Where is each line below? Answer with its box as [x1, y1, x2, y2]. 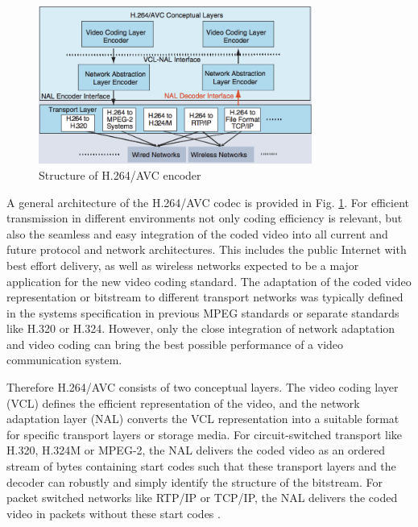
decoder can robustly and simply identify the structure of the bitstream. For [6, 473, 383, 490]
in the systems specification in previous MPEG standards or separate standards [6, 304, 399, 321]
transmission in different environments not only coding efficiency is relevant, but [6, 210, 403, 226]
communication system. [6, 351, 122, 368]
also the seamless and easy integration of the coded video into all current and [6, 225, 388, 242]
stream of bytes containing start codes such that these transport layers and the [6, 458, 396, 475]
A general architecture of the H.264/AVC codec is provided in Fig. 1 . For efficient [6, 193, 409, 210]
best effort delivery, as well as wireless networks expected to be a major [6, 256, 359, 273]
